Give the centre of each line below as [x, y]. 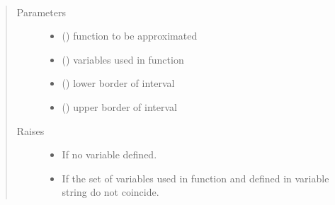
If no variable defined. [109, 154]
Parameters [41, 12]
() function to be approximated [130, 36]
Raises [30, 130]
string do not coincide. [110, 192]
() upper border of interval [119, 106]
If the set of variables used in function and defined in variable [195, 178]
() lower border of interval [118, 83]
